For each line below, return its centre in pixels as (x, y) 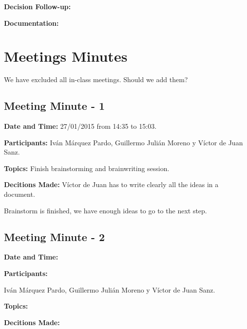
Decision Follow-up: (38, 6)
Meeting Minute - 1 (55, 106)
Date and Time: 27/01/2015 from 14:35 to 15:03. (80, 126)
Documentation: (31, 23)
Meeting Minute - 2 (55, 236)
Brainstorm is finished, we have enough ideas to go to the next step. (105, 210)
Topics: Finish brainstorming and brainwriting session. (87, 168)
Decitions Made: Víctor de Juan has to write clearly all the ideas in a (111, 184)
